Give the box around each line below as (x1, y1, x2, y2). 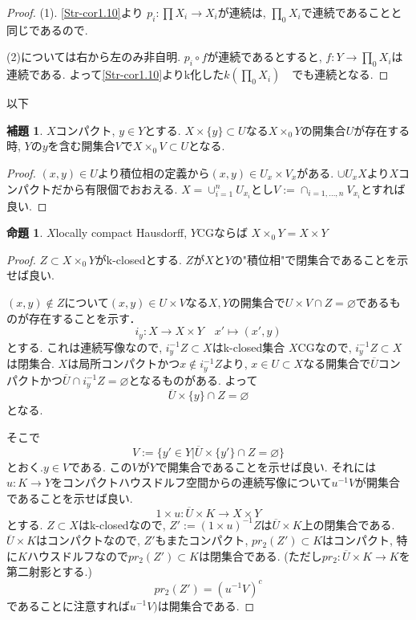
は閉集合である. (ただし (198, 547, 322, 564)
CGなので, (297, 338, 352, 355)
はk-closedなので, (78, 516, 166, 532)
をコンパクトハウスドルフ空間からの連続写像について (51, 474, 332, 491)
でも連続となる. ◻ (292, 66, 389, 83)
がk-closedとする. (95, 251, 182, 267)
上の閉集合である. (301, 516, 395, 532)
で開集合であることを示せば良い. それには (155, 458, 377, 475)
